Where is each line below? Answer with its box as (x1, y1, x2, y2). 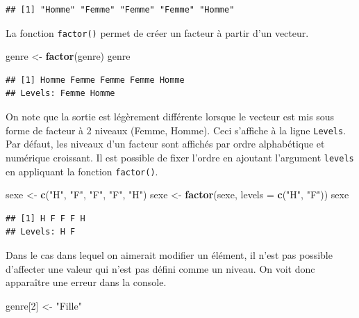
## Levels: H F (6, 227, 76, 237)
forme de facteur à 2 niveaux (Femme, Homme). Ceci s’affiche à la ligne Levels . (6, 122, 347, 137)
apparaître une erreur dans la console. (6, 275, 167, 289)
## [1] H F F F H (6, 213, 85, 223)
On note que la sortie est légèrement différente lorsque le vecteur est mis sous (6, 109, 335, 124)
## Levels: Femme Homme (6, 88, 115, 99)
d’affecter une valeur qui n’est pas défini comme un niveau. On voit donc (6, 261, 315, 276)
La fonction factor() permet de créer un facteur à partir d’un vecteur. (6, 25, 309, 40)
